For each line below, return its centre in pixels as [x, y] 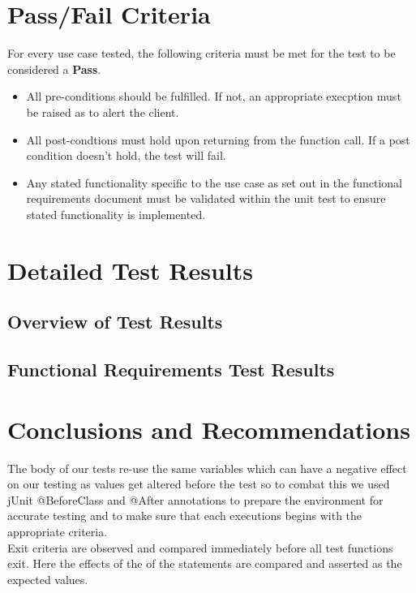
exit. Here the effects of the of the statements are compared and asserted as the [205, 563]
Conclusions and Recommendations [209, 429]
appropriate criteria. [58, 531]
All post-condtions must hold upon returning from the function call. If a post [218, 139]
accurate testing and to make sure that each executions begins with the [185, 516]
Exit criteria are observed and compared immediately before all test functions [200, 547]
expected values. [48, 579]
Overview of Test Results [115, 322]
